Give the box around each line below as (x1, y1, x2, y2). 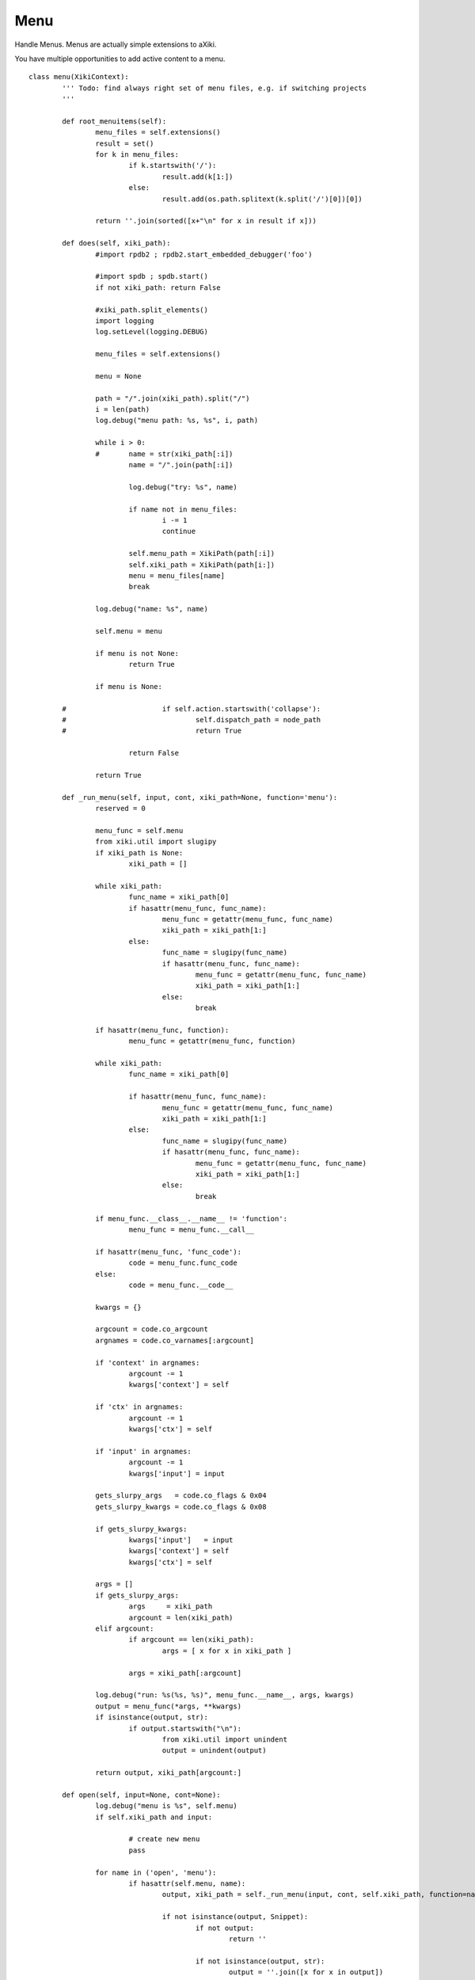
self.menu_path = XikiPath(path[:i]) (128, 549, 275, 558)
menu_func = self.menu (95, 826, 184, 835)
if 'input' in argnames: (95, 1446, 192, 1456)
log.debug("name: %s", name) (95, 604, 209, 614)
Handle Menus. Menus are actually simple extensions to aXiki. (14, 40, 217, 49)
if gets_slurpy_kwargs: (95, 1525, 188, 1533)
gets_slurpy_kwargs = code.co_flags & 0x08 (95, 1502, 267, 1511)
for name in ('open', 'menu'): (95, 1868, 217, 1877)
